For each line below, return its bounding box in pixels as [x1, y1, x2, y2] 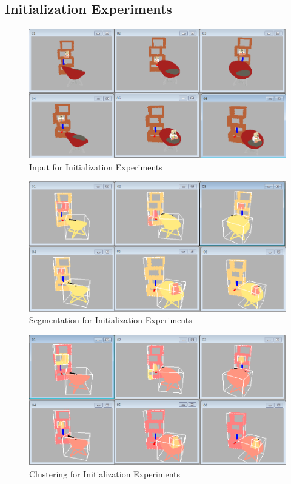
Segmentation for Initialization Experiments [29, 314, 192, 326]
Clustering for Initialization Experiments [29, 467, 181, 480]
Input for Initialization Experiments [29, 160, 162, 173]
